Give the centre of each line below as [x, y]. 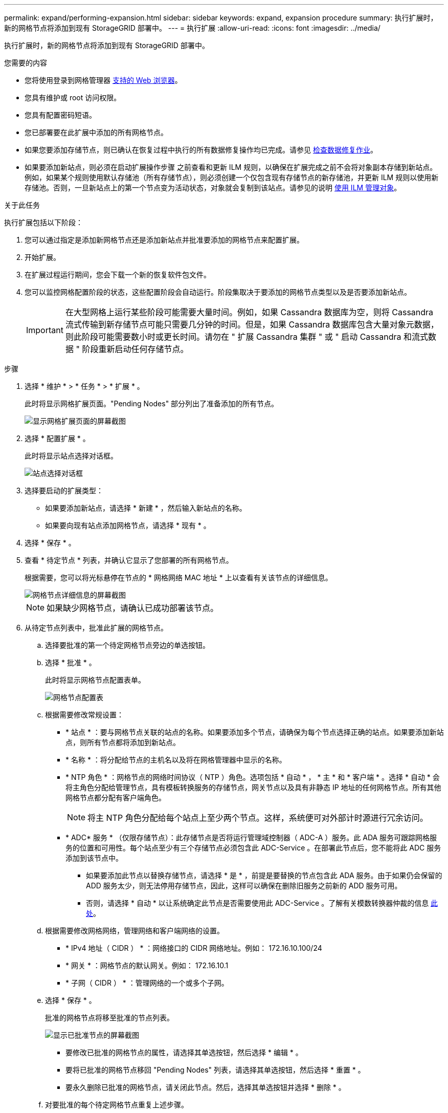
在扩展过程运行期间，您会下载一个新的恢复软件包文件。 [118, 275]
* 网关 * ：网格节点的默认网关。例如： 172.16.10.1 [147, 965]
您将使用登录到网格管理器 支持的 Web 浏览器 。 [103, 80]
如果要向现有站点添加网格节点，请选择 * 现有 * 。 [128, 525]
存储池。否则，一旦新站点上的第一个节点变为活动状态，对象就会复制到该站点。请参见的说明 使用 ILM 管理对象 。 [213, 188]
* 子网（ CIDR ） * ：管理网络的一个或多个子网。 [147, 983]
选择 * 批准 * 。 [71, 662]
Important [45, 330]
